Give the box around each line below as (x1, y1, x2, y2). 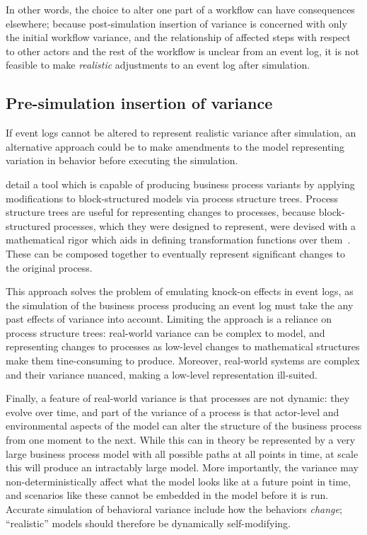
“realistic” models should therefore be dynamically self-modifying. (6, 515, 291, 530)
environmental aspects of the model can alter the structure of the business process (6, 418, 362, 433)
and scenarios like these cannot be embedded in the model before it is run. (6, 488, 329, 502)
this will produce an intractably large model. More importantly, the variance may (6, 460, 359, 475)
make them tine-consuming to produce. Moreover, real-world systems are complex (6, 353, 360, 368)
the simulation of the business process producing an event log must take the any (6, 297, 354, 312)
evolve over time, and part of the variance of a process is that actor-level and (6, 404, 339, 419)
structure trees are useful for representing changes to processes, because (6, 205, 316, 219)
